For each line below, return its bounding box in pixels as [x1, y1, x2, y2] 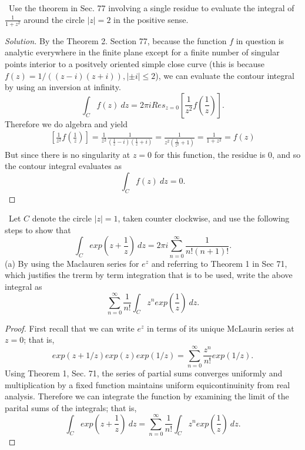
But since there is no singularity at [5, 148, 130, 160]
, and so [272, 148, 301, 160]
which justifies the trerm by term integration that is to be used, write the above [5, 269, 293, 281]
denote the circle [32, 212, 92, 224]
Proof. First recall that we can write [5, 322, 135, 334]
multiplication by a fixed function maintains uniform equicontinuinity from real [5, 378, 290, 391]
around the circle [24, 13, 85, 25]
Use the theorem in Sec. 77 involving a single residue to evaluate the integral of [8, 2, 294, 14]
